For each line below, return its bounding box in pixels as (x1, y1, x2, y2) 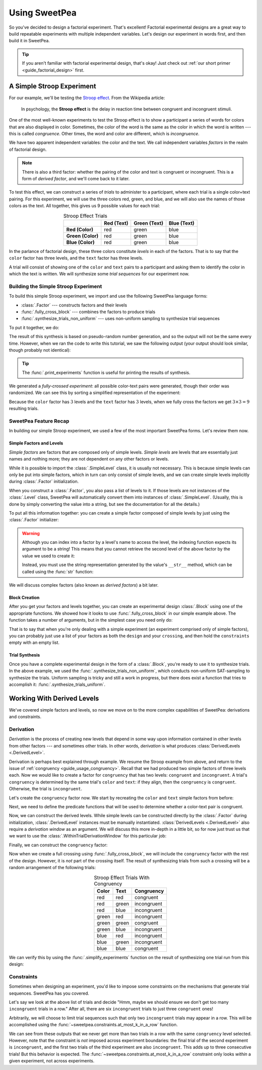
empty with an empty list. (9, 640, 60, 645)
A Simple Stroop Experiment (9, 82, 97, 90)
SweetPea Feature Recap (9, 418, 70, 425)
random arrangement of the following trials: (9, 865, 96, 871)
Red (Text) (103, 219, 129, 226)
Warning (22, 530, 40, 536)
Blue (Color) (66, 239, 95, 246)
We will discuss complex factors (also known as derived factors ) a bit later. (9, 582, 159, 588)
